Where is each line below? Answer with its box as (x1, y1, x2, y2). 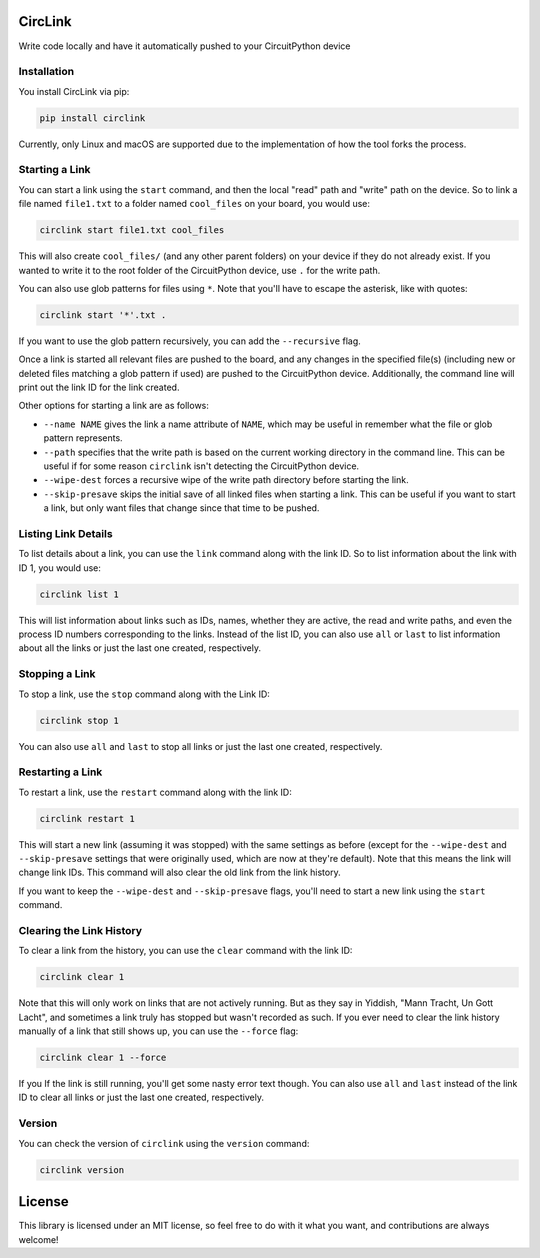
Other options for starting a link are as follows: (18, 400, 210, 412)
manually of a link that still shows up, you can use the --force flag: (18, 1025, 299, 1037)
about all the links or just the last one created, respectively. (18, 642, 262, 654)
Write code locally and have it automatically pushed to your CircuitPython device (18, 40, 351, 52)
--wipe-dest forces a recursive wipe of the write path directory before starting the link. (43, 474, 409, 486)
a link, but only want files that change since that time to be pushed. (43, 502, 320, 514)
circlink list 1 (39, 588, 120, 600)
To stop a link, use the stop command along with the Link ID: (18, 688, 270, 700)
